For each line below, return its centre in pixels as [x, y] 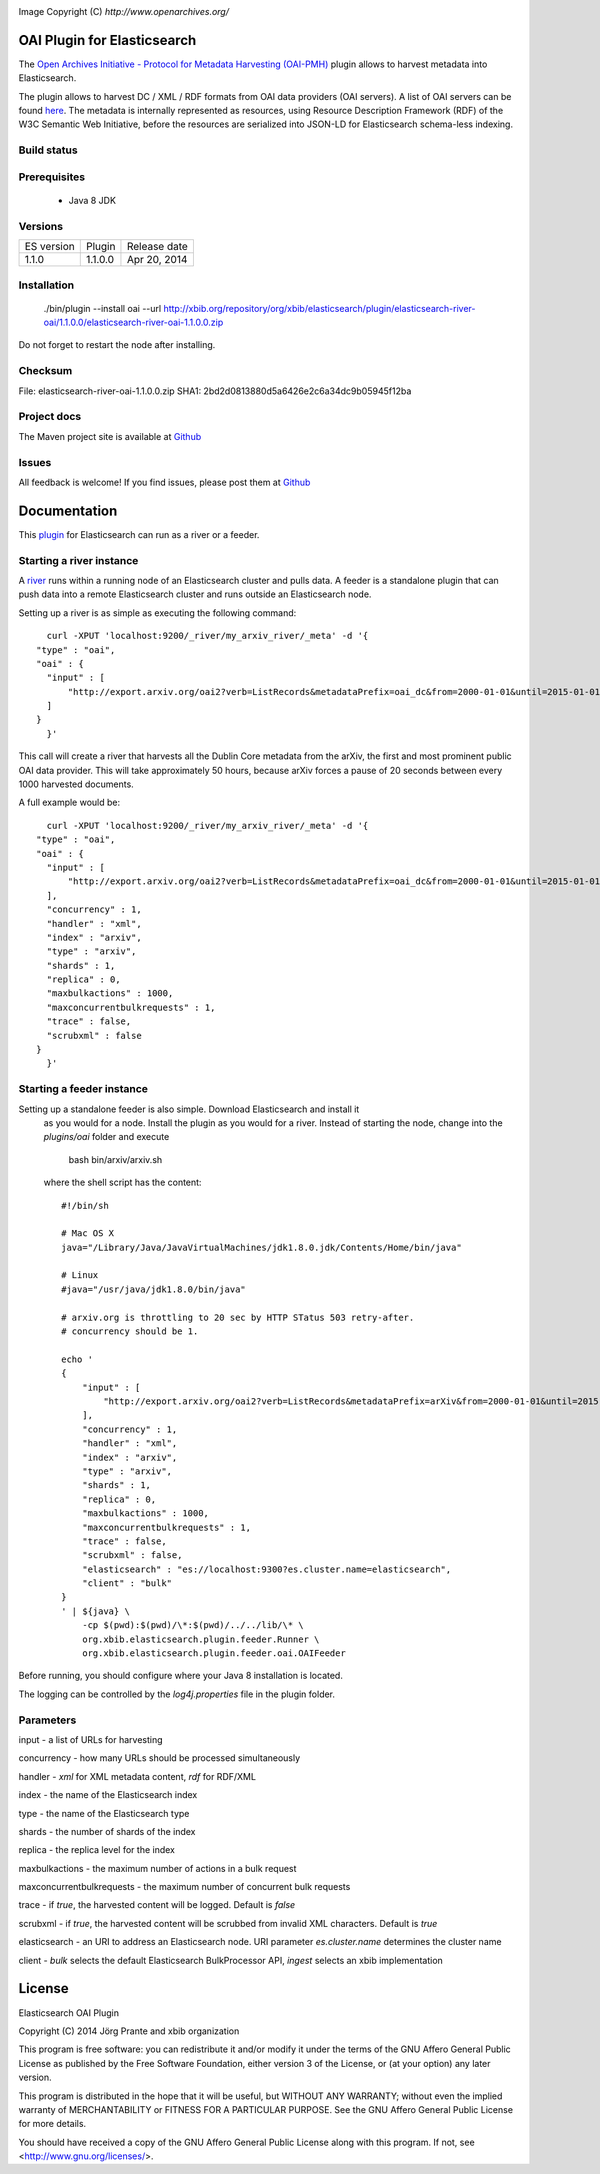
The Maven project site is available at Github [110, 436]
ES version [49, 247]
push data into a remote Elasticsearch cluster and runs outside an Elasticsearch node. [195, 594]
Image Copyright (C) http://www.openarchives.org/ [124, 11]
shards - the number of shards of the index [107, 1831]
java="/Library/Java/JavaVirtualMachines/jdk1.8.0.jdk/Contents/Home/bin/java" [261, 1247]
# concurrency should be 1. [130, 1331]
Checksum [45, 371]
